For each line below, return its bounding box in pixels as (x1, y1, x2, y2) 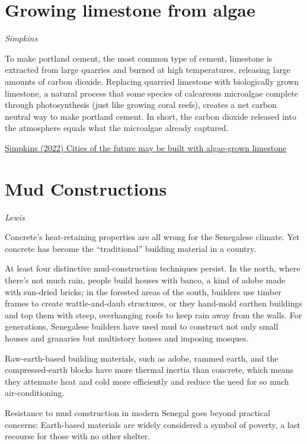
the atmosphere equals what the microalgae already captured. (5, 122, 229, 134)
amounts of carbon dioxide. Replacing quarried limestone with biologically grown (5, 75, 299, 87)
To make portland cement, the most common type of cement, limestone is (5, 52, 273, 64)
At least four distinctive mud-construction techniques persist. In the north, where (5, 262, 300, 274)
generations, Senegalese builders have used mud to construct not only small (5, 320, 279, 333)
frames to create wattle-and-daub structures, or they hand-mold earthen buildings (5, 297, 302, 309)
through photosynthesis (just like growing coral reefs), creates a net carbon (5, 98, 277, 111)
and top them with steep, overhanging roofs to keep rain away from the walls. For (5, 308, 302, 321)
